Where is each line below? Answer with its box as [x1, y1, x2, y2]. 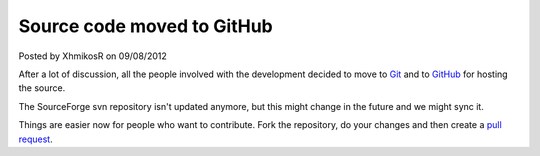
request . [18, 133, 54, 145]
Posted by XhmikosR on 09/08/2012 [18, 50, 167, 62]
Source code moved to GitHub [18, 15, 274, 37]
